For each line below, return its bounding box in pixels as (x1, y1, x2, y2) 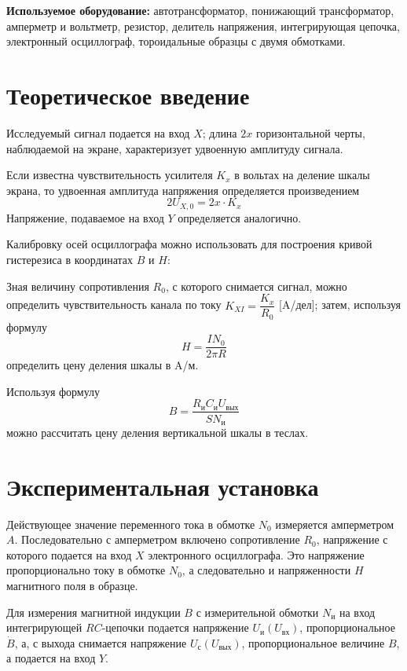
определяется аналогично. (178, 209, 302, 225)
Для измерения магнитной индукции (6, 603, 181, 620)
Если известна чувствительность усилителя (6, 167, 213, 183)
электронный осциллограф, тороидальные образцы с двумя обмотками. (6, 33, 346, 49)
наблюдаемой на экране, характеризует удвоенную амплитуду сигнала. (6, 140, 343, 156)
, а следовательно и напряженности (181, 562, 351, 578)
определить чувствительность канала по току (6, 296, 222, 313)
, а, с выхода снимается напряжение (14, 634, 187, 651)
